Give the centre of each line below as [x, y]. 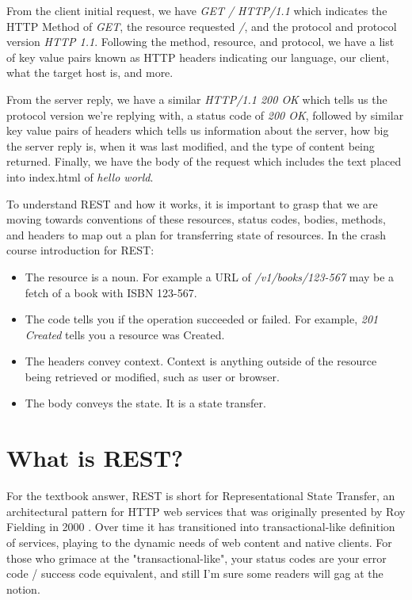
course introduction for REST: [80, 250]
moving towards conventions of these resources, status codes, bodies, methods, [196, 219]
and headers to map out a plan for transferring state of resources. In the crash [196, 234]
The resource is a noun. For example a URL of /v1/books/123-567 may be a [210, 276]
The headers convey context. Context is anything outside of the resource [201, 361]
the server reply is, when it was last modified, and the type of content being [191, 145]
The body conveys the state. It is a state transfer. [145, 403]
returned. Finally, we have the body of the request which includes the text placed [204, 161]
